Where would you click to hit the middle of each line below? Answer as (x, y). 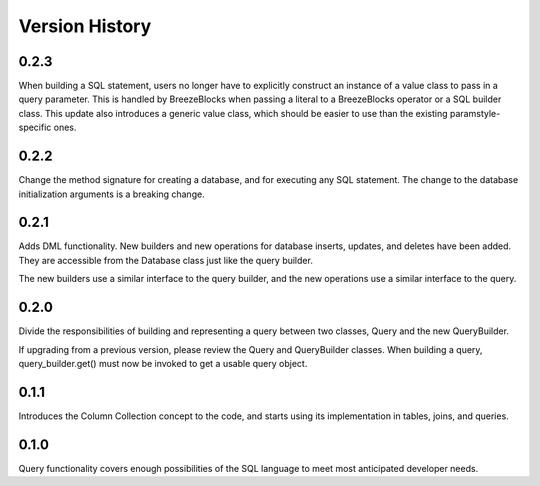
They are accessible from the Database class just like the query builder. (166, 260)
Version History (85, 26)
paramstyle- (475, 113)
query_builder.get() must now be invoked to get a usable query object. (163, 363)
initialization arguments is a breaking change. (111, 194)
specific (35, 127)
